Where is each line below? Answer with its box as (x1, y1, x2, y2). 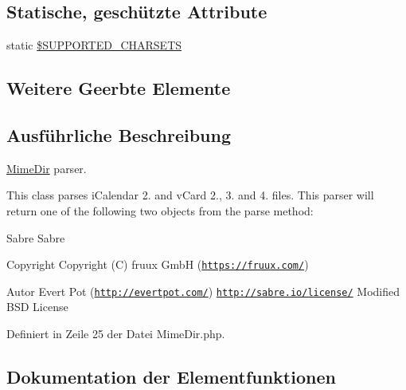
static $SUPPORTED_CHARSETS (6, 37, 182, 53)
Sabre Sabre (6, 229, 65, 246)
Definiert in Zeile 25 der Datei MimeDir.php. (6, 325, 225, 342)
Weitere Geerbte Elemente (6, 76, 231, 100)
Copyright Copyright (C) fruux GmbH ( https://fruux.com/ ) (6, 256, 309, 273)
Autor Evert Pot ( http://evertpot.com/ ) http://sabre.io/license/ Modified (6, 282, 400, 299)
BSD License (6, 298, 68, 315)
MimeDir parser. (6, 160, 87, 176)
